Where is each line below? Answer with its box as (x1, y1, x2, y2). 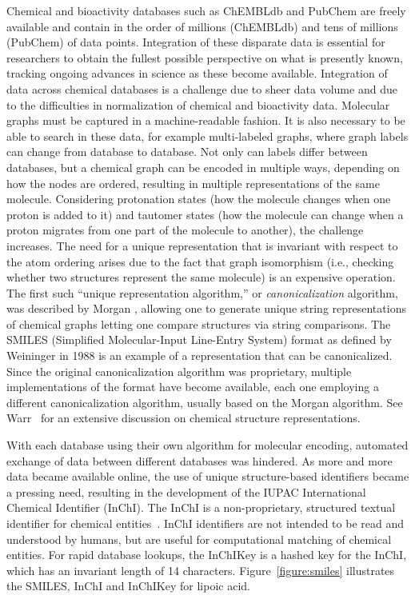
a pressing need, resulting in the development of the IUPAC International (6, 483, 366, 500)
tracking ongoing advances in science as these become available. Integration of (6, 65, 388, 82)
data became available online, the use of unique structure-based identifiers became (6, 468, 409, 485)
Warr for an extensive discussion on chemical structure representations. (6, 409, 361, 426)
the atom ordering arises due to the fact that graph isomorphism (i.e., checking (6, 253, 394, 270)
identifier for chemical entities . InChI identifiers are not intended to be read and (6, 515, 404, 531)
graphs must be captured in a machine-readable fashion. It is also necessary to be (6, 112, 405, 129)
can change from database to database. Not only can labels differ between (6, 143, 368, 160)
